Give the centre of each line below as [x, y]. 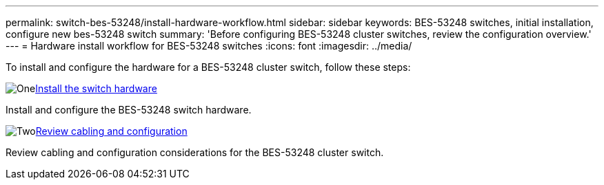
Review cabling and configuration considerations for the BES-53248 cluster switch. [195, 152]
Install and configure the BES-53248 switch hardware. [129, 110]
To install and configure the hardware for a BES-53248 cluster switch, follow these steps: [208, 67]
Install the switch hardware [96, 88]
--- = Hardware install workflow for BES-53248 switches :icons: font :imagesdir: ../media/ [209, 46]
